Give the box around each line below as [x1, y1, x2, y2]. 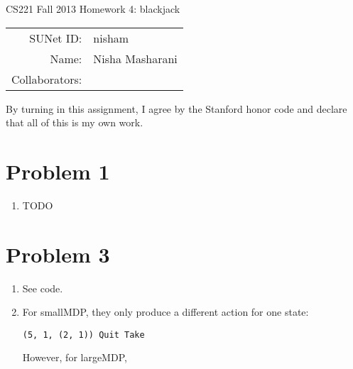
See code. [22, 280, 63, 295]
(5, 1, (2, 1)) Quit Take [22, 329, 145, 340]
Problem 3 [6, 239, 110, 268]
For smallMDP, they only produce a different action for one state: [22, 304, 309, 319]
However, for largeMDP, [22, 350, 127, 365]
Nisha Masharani [93, 50, 178, 67]
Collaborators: [11, 70, 82, 87]
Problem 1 [6, 156, 110, 185]
